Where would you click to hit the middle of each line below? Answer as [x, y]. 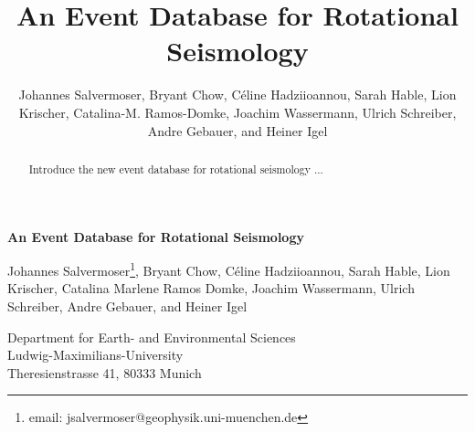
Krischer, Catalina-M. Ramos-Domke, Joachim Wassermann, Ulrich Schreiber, [237, 112]
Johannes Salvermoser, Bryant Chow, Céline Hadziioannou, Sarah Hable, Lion [237, 95]
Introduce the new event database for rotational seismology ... [176, 169]
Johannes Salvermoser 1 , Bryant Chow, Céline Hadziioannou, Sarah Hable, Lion [229, 269]
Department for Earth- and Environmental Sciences [152, 337]
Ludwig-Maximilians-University [95, 355]
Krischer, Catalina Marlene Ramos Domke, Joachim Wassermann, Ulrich [211, 288]
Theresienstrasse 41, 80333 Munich [105, 372]
